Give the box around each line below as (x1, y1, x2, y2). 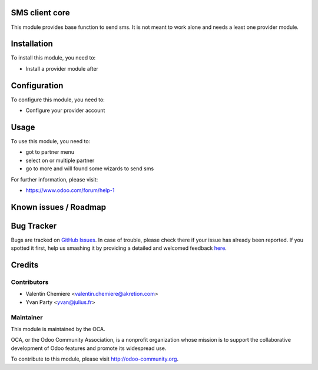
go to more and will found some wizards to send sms (25, 165, 154, 172)
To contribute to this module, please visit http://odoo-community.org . (11, 355, 179, 362)
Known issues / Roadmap (11, 202, 106, 212)
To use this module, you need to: (11, 138, 91, 145)
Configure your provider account (25, 107, 105, 114)
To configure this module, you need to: (11, 96, 105, 103)
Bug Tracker (11, 221, 57, 231)
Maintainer (11, 313, 43, 321)
